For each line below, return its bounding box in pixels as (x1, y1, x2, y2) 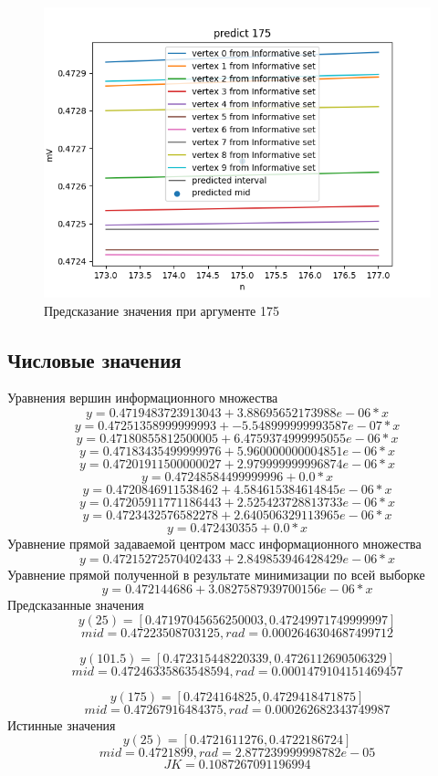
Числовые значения (7, 345, 182, 373)
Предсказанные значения (7, 595, 144, 614)
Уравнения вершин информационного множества (7, 388, 278, 407)
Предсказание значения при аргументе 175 (44, 300, 279, 320)
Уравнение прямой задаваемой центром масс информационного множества (7, 533, 422, 552)
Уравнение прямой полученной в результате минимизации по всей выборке (7, 564, 425, 583)
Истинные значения (7, 715, 116, 734)
